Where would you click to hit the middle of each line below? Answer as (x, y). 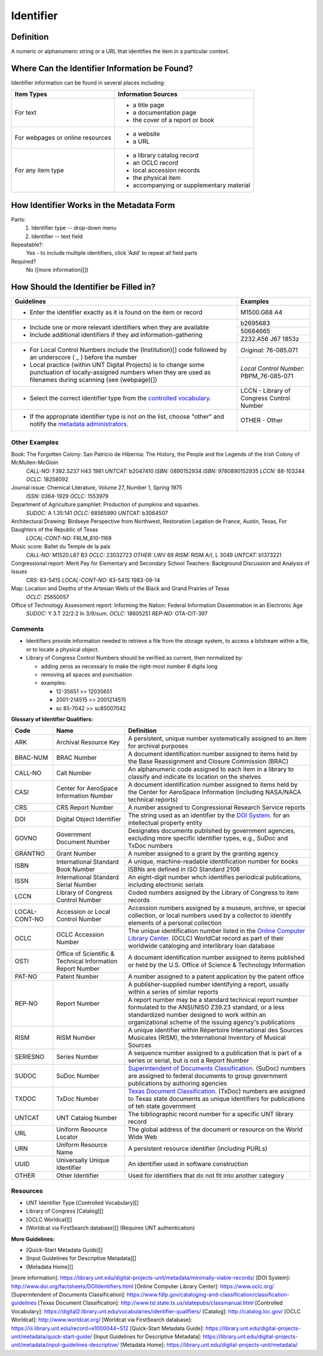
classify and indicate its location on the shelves (194, 777)
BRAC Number (76, 757)
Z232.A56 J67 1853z (269, 339)
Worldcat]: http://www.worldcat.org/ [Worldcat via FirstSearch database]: (102, 1320)
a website (146, 134)
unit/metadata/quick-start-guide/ (52, 1336)
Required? (24, 261)
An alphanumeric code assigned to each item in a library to (211, 769)
